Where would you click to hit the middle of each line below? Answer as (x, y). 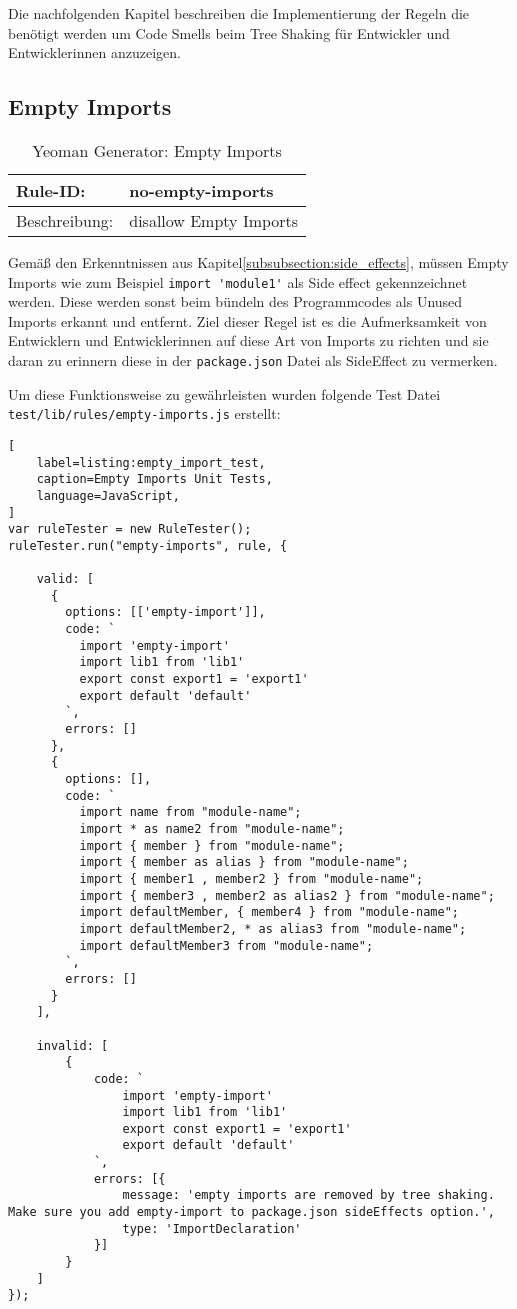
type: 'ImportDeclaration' (212, 1228)
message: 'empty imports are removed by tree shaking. (308, 1195)
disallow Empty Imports (214, 220)
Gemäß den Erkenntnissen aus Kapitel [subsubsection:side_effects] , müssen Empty (258, 261)
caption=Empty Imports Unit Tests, (154, 479)
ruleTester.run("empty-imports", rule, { (148, 545)
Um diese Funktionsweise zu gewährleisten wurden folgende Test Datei (224, 393)
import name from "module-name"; (190, 812)
